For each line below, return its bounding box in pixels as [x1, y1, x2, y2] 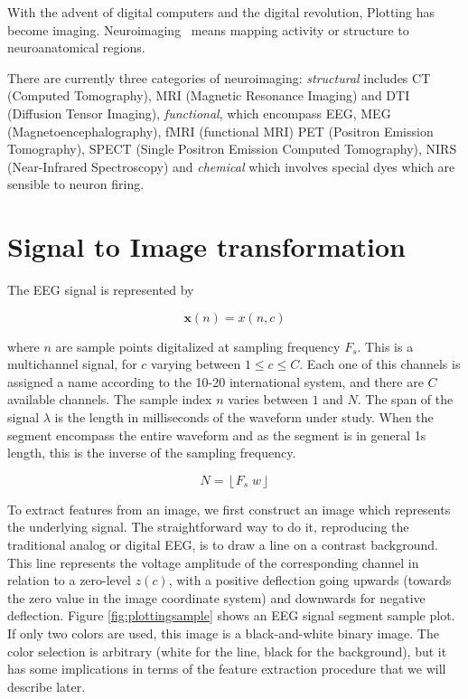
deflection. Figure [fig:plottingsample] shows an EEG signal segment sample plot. [7, 606, 455, 625]
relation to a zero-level [7, 571, 131, 590]
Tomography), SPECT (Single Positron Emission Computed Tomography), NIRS [7, 139, 457, 158]
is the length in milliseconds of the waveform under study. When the [54, 408, 434, 427]
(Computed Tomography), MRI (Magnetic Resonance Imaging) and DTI [7, 86, 410, 105]
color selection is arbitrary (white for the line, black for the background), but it [7, 641, 447, 660]
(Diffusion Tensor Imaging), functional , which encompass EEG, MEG [7, 103, 391, 122]
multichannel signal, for [7, 354, 137, 373]
